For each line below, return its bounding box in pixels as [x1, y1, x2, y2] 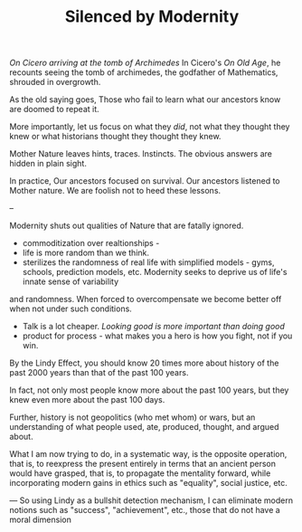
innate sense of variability [22, 276, 119, 287]
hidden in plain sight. [9, 158, 88, 169]
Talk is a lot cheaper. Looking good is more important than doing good [22, 321, 285, 332]
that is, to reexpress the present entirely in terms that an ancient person [9, 459, 277, 470]
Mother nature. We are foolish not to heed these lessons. [9, 185, 222, 196]
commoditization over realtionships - [22, 238, 160, 249]
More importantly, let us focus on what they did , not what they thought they [9, 121, 290, 132]
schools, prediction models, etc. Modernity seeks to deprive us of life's [22, 267, 288, 278]
